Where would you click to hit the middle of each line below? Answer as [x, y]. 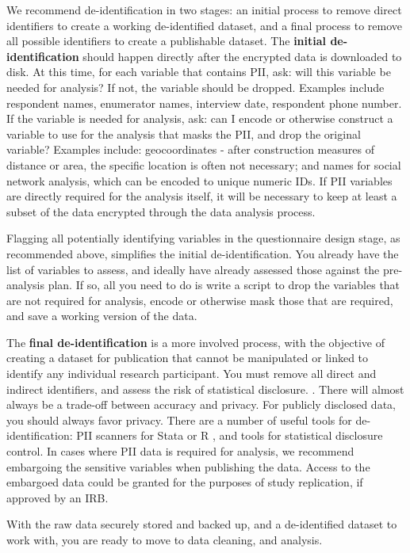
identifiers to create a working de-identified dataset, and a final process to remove [205, 25]
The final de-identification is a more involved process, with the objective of [196, 342]
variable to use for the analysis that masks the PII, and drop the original [184, 133]
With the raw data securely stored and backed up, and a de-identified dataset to [202, 524]
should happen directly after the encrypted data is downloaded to [242, 56]
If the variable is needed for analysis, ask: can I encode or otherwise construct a [200, 118]
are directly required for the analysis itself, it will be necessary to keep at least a [202, 196]
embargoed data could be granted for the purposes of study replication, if [185, 482]
